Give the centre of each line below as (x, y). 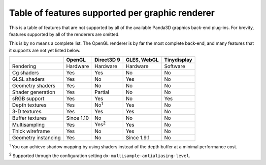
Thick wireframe (31, 131)
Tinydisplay (178, 60)
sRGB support (28, 99)
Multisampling (29, 125)
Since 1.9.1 (138, 137)
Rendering (24, 66)
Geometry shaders (34, 86)
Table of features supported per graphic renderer (112, 13)
